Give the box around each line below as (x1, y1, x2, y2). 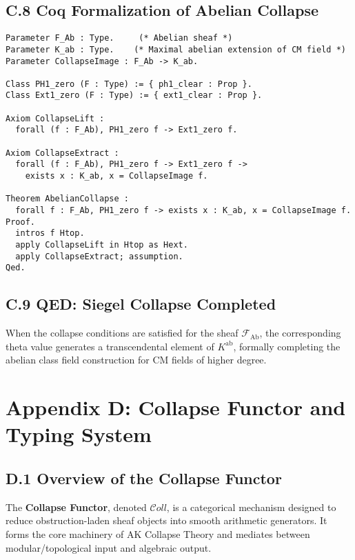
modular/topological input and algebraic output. (6, 540, 212, 554)
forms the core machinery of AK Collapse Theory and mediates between (6, 526, 310, 541)
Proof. (6, 217, 35, 227)
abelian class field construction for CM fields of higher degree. (6, 352, 267, 367)
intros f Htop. (15, 228, 85, 239)
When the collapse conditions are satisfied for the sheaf (6, 326, 239, 340)
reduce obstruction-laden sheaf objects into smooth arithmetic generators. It (6, 513, 327, 528)
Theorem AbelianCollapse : (6, 194, 129, 204)
